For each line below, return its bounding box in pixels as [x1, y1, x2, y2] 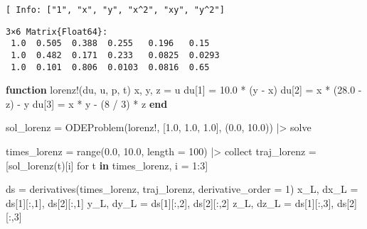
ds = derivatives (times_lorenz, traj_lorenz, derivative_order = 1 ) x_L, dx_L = [6, 181, 358, 196]
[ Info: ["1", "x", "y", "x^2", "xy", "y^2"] [6, 5, 225, 15]
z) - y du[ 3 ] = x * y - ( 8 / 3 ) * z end [6, 96, 168, 111]
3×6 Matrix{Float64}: [6, 26, 108, 37]
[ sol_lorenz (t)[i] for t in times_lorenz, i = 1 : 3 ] [6, 157, 208, 172]
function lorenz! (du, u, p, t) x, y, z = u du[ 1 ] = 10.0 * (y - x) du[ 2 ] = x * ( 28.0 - [6, 82, 362, 97]
